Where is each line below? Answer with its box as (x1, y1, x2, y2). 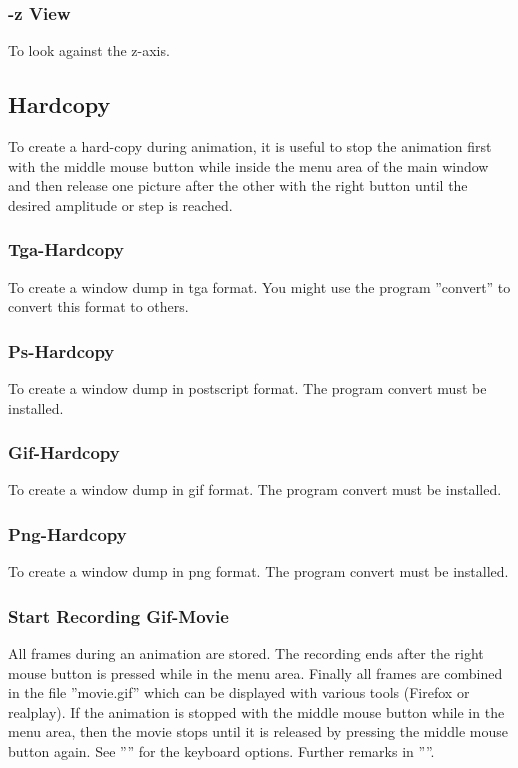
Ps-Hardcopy (8, 338, 115, 363)
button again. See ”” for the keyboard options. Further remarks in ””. (8, 741, 435, 762)
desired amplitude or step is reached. (8, 194, 233, 215)
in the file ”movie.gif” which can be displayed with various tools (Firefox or (8, 682, 470, 703)
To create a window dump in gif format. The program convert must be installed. (8, 479, 502, 500)
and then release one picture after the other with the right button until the (8, 175, 468, 196)
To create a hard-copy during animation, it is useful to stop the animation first (8, 136, 492, 157)
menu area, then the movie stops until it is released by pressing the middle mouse (8, 721, 508, 742)
